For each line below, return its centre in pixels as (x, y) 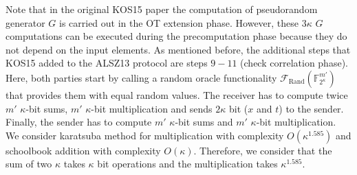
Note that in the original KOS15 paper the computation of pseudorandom (162, 9)
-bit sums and (204, 122)
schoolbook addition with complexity (83, 150)
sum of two (29, 164)
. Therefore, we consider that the (263, 150)
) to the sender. (311, 108)
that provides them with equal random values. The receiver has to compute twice (177, 94)
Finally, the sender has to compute (79, 122)
